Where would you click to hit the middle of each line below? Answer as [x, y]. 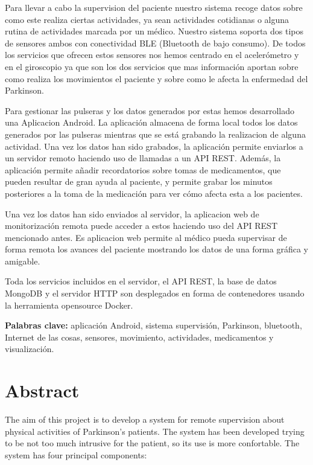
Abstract [42, 390]
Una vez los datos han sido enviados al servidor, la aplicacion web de [132, 213]
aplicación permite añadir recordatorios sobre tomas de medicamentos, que [143, 169]
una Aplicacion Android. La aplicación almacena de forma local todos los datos [151, 122]
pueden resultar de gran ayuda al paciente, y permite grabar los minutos [139, 181]
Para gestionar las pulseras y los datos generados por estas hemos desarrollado [150, 110]
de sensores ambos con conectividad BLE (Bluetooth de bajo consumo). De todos [155, 43]
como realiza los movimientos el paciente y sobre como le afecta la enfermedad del [156, 78]
